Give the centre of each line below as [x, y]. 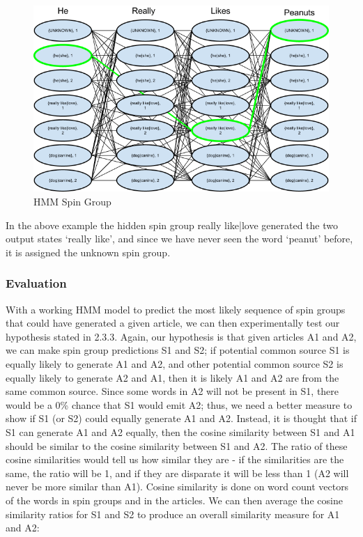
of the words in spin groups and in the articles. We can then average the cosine [174, 500]
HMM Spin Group [72, 201]
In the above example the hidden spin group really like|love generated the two [172, 225]
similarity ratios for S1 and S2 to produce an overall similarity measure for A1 [173, 514]
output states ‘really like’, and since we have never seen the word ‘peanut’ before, [179, 239]
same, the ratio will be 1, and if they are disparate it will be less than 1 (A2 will [177, 473]
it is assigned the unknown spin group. [88, 252]
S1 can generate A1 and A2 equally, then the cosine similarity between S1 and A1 [180, 431]
